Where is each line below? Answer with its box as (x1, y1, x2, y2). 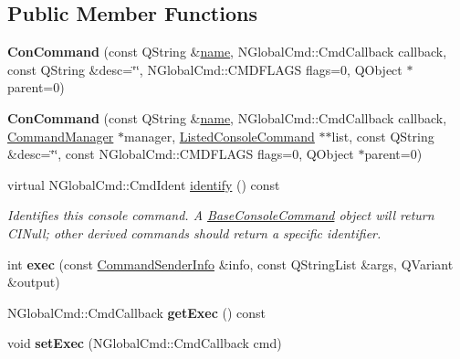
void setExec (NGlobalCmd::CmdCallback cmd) (7, 333, 282, 353)
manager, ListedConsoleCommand (124, 126, 315, 145)
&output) (7, 272, 60, 291)
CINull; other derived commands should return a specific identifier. (7, 223, 382, 242)
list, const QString (331, 126, 434, 145)
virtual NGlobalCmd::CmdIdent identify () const (7, 174, 280, 194)
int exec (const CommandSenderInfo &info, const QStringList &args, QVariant (7, 254, 454, 273)
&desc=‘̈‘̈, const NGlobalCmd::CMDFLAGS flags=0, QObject (7, 144, 354, 164)
